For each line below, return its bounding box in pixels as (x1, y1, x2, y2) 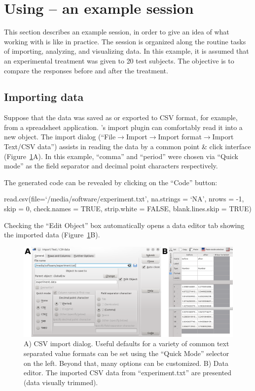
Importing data (4, 89, 84, 104)
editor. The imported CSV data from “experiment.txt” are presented (24, 367, 232, 378)
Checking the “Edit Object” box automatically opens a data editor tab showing (4, 220, 245, 230)
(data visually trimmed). (24, 377, 98, 387)
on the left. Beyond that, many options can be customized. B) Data (24, 358, 228, 368)
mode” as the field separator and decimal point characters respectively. (4, 161, 218, 171)
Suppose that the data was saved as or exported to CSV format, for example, (4, 112, 238, 123)
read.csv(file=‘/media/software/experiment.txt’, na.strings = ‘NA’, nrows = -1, (4, 194, 244, 204)
